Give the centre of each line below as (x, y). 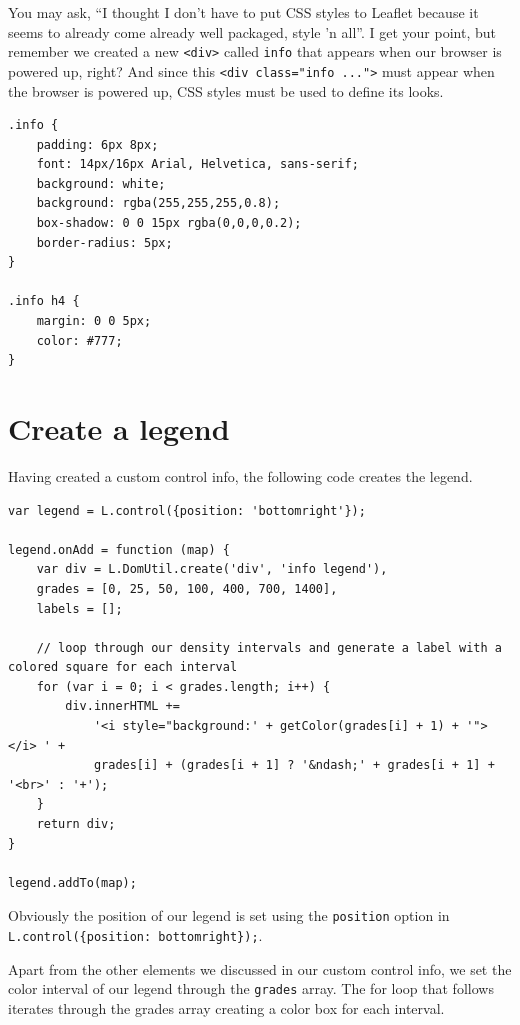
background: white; (101, 183)
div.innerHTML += (122, 706)
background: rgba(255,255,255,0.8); (158, 203)
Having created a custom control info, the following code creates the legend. (240, 475)
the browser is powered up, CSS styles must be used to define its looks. (226, 90)
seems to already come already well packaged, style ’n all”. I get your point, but (252, 31)
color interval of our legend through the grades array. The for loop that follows (251, 988)
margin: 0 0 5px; (94, 321)
